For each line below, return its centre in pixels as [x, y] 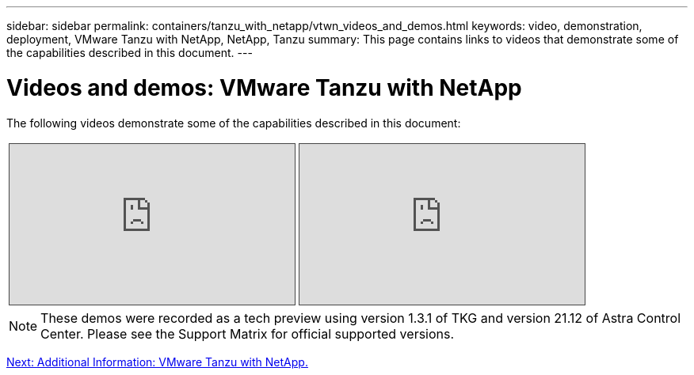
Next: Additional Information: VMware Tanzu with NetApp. [157, 362]
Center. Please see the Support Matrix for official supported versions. [248, 333]
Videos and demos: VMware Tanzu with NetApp [264, 87]
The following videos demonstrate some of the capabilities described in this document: [234, 123]
